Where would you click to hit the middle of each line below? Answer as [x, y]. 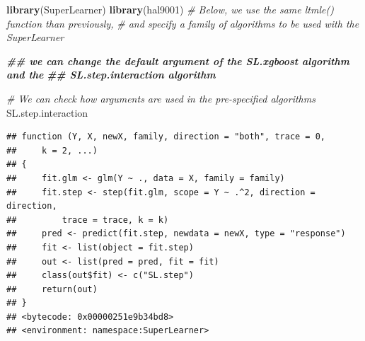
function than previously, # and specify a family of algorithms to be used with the [183, 23]
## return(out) [52, 289]
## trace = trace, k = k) [88, 220]
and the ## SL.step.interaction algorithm [111, 75]
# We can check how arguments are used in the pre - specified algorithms [161, 98]
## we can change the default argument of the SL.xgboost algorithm [178, 60]
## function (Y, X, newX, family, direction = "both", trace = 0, [166, 137]
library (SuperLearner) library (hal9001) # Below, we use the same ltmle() [170, 9]
